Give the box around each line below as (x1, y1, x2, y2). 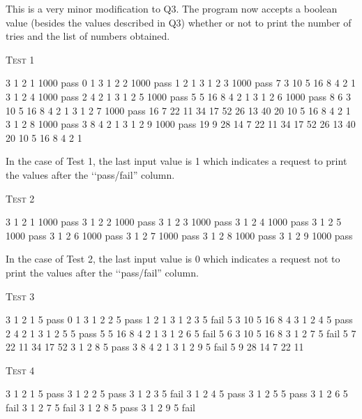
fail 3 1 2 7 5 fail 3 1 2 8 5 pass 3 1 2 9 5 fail (6, 400, 195, 415)
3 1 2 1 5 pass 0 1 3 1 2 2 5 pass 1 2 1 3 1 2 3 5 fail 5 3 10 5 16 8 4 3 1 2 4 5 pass (6, 312, 353, 327)
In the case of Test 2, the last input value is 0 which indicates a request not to (6, 251, 340, 266)
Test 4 (6, 362, 35, 377)
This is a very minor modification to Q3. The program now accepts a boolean (6, 1, 338, 15)
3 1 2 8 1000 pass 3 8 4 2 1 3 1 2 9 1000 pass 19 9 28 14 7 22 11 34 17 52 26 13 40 (6, 117, 356, 131)
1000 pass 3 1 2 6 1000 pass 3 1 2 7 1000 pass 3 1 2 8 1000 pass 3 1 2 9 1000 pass (6, 228, 353, 242)
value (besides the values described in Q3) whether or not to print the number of (6, 15, 352, 29)
